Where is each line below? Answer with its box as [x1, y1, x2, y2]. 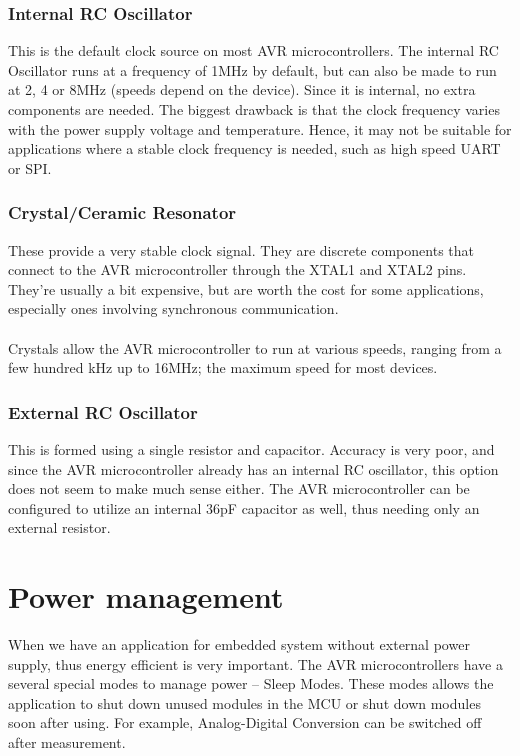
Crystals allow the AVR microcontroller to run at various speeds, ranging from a [8, 337, 502, 358]
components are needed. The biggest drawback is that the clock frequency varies [8, 99, 500, 119]
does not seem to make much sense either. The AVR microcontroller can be [8, 478, 470, 499]
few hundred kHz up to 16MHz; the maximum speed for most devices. [8, 357, 438, 378]
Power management [8, 576, 284, 617]
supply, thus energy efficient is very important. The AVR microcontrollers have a [8, 653, 503, 674]
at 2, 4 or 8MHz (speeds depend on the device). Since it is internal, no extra [8, 79, 476, 100]
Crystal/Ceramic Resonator [8, 200, 237, 225]
